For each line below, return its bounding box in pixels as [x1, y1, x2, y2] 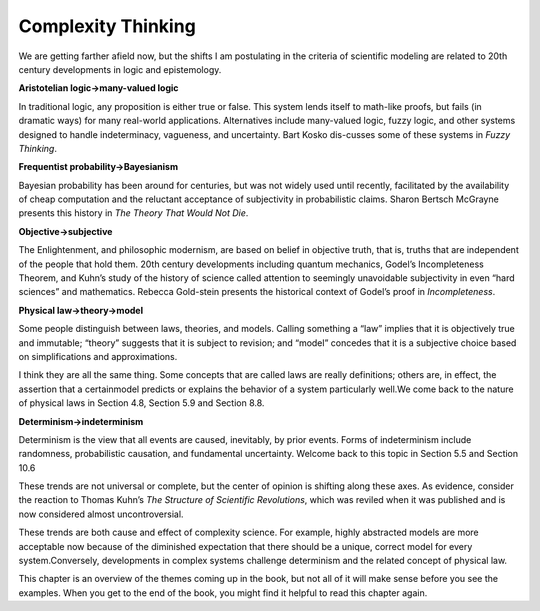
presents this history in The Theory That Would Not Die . [18, 207, 249, 219]
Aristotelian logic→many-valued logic [18, 82, 179, 94]
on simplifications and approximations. [18, 350, 178, 362]
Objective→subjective [18, 225, 113, 237]
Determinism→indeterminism [18, 415, 144, 427]
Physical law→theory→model [18, 304, 144, 316]
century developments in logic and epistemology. [18, 63, 222, 75]
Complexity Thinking [18, 15, 197, 37]
